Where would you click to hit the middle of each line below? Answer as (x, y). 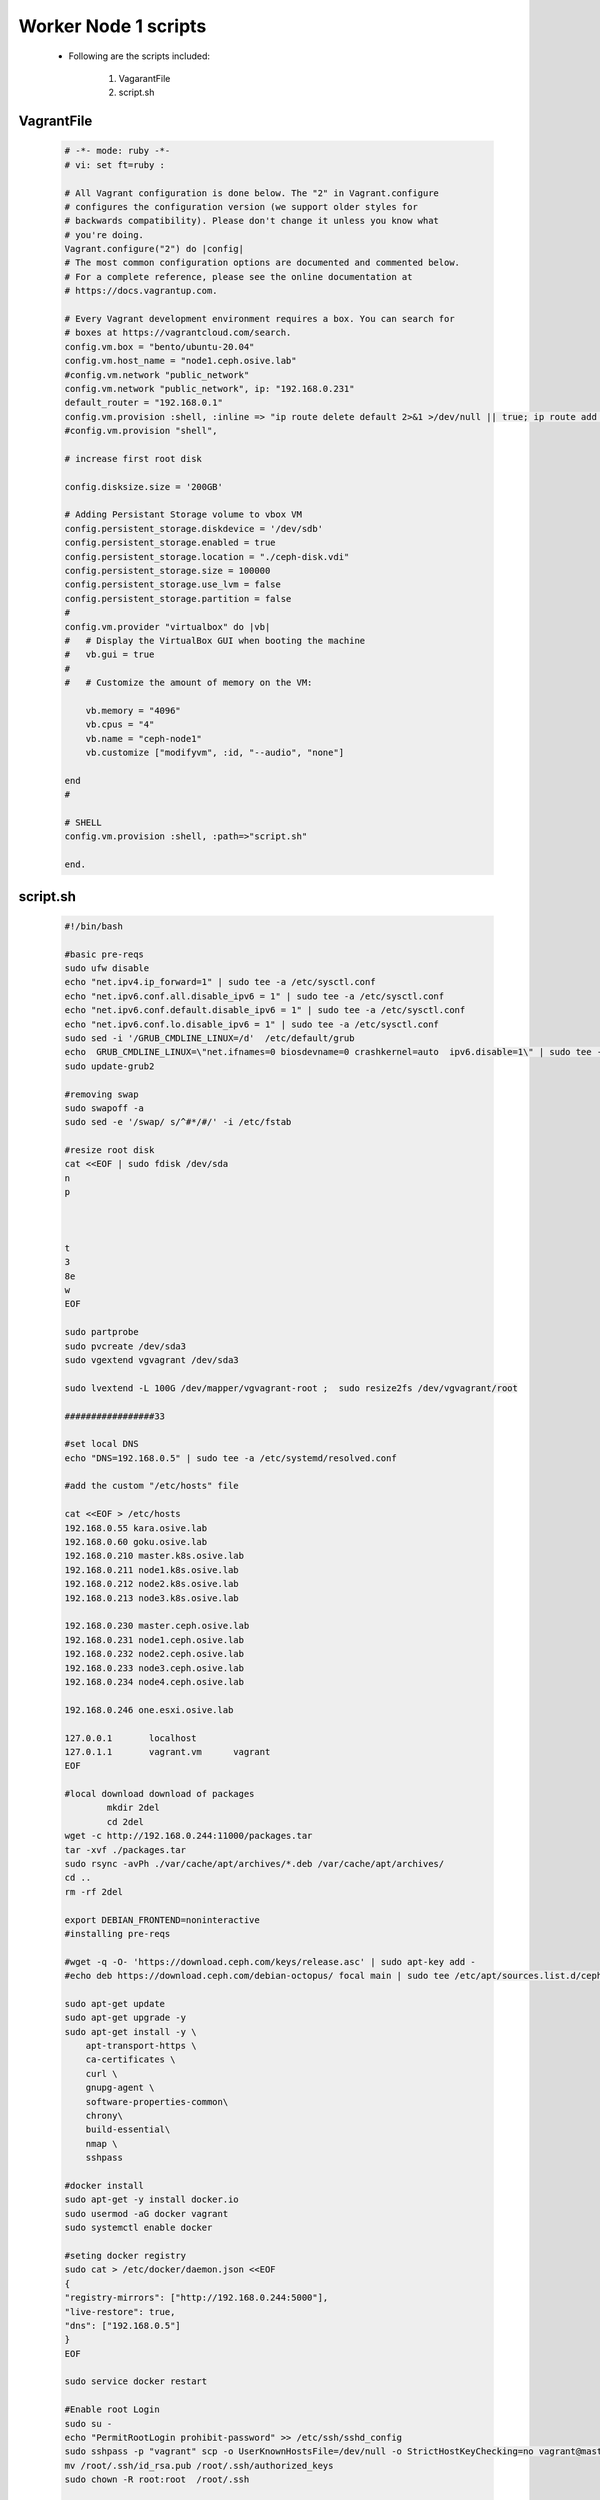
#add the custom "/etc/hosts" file (151, 1486)
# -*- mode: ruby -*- (117, 151)
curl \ (101, 2073)
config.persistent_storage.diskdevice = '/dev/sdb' (194, 528)
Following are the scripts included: (139, 56)
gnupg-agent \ (120, 2088)
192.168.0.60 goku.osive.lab (136, 1542)
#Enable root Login (112, 2409)
